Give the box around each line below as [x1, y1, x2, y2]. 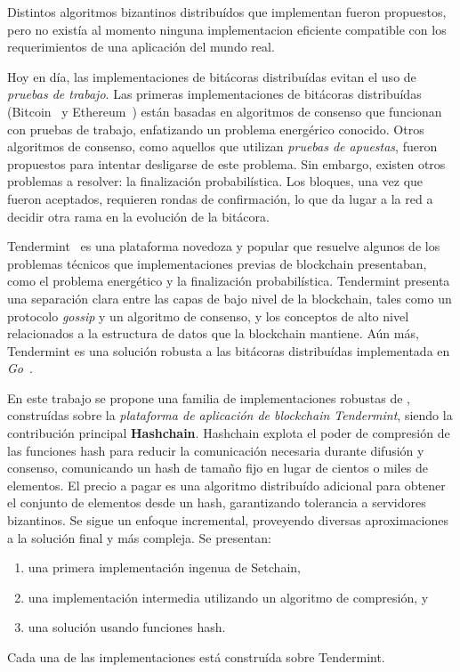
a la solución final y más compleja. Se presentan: [7, 528, 271, 547]
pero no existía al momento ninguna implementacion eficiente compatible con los [7, 20, 447, 38]
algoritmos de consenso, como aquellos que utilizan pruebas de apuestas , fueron [7, 137, 438, 156]
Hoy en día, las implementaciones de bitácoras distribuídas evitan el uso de [7, 67, 416, 85]
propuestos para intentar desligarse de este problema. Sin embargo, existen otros [7, 154, 446, 173]
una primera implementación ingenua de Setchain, [28, 558, 301, 577]
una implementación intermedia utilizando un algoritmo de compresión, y [28, 587, 429, 606]
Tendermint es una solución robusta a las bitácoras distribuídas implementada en [7, 341, 450, 360]
